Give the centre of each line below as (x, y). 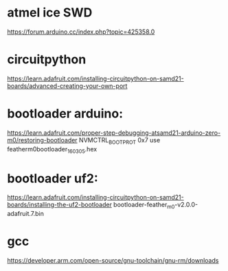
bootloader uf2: (53, 178)
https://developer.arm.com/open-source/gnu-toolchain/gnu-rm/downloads (113, 261)
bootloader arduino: (65, 114)
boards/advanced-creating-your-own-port (67, 86)
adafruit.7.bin (26, 214)
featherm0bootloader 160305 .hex (52, 150)
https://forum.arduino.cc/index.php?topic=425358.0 (81, 32)
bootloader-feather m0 (144, 206)
